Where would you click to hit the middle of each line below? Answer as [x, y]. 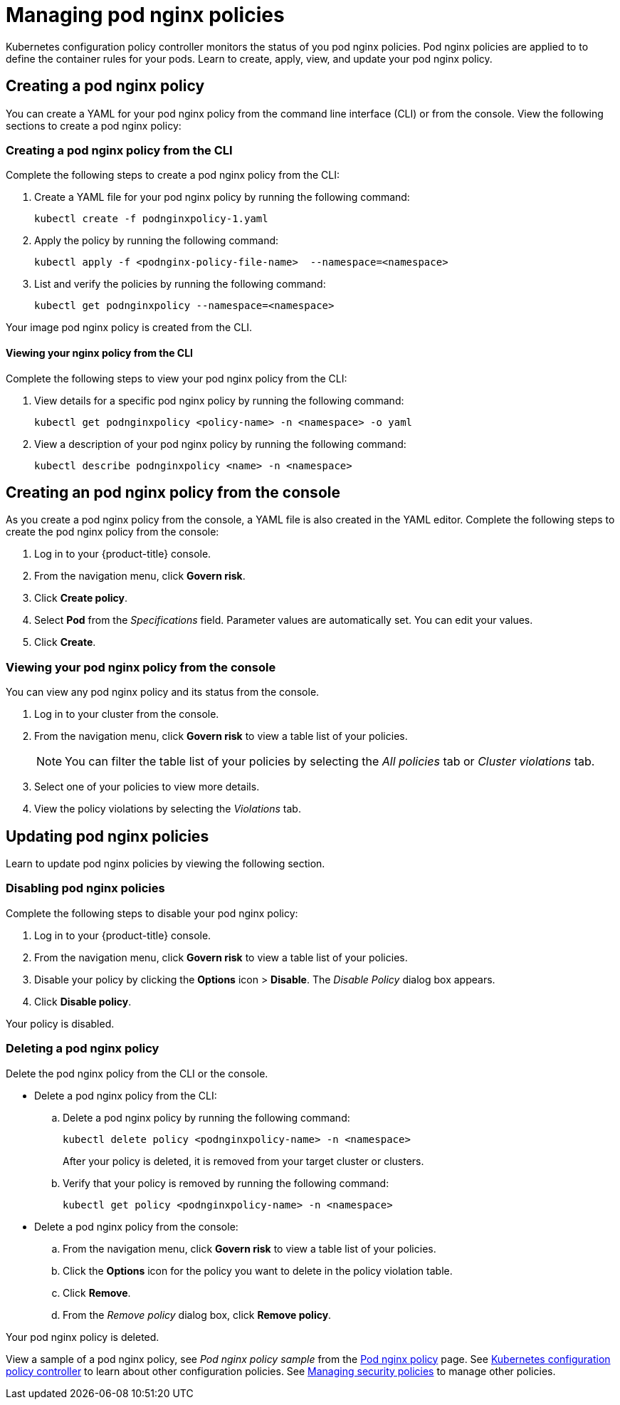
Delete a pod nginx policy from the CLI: [126, 1095]
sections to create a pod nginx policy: [94, 125]
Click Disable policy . [83, 1001]
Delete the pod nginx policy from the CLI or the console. [137, 1073]
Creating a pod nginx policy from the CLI [119, 150]
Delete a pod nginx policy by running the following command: [206, 1117]
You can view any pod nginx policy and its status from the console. [163, 692]
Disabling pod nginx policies [85, 888]
